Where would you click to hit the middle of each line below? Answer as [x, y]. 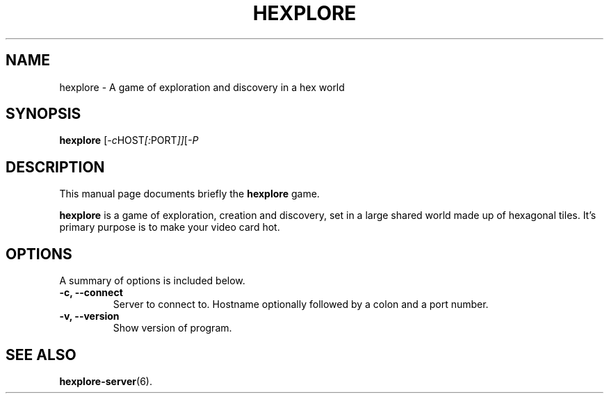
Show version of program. [172, 328]
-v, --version [89, 316]
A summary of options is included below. [152, 281]
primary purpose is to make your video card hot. [170, 227]
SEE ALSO [41, 355]
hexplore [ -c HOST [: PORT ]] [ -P [129, 140]
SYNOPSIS [43, 114]
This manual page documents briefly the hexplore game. [189, 194]
